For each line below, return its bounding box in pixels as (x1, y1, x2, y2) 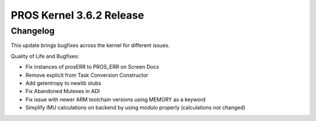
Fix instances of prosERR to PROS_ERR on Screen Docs (25, 63, 159, 70)
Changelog (11, 26, 55, 36)
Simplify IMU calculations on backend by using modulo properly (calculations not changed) (25, 104, 246, 111)
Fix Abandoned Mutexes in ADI (25, 88, 100, 95)
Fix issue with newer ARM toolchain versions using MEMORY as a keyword (25, 96, 206, 103)
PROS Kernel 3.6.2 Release (11, 9, 145, 22)
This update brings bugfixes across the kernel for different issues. (11, 42, 170, 49)
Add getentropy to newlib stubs (25, 79, 102, 87)
